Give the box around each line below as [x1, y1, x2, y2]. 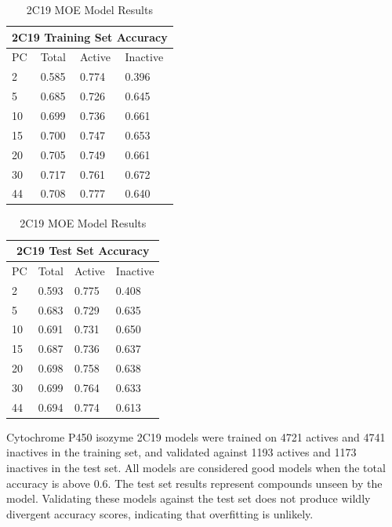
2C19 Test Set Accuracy [16, 242, 150, 259]
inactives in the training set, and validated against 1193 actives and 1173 [6, 444, 357, 460]
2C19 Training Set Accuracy [12, 28, 168, 45]
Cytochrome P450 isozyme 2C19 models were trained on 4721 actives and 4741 [6, 428, 386, 445]
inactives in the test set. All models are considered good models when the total [6, 460, 386, 476]
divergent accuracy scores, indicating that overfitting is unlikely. [6, 505, 314, 522]
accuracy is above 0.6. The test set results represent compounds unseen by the [6, 474, 383, 491]
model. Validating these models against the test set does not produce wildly [6, 490, 371, 507]
